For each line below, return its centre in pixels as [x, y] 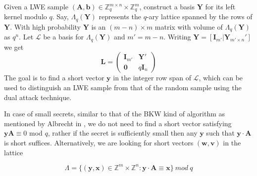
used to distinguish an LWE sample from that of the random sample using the [123, 87]
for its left [220, 6]
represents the [120, 17]
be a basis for [64, 37]
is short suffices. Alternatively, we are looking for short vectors [99, 142]
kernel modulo [26, 17]
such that [220, 133]
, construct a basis [167, 6]
